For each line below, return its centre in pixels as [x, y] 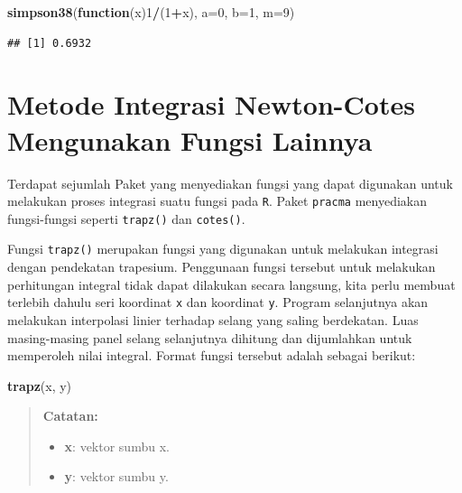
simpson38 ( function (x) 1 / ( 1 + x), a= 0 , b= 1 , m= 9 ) [151, 12]
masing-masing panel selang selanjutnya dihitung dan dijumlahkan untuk [210, 337]
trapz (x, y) [40, 385]
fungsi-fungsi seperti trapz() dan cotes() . [126, 218]
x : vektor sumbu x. [117, 446]
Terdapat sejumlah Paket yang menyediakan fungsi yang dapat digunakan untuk [230, 183]
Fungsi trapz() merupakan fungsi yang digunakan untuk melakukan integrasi [223, 249]
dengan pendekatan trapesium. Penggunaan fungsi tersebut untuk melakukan [222, 267]
